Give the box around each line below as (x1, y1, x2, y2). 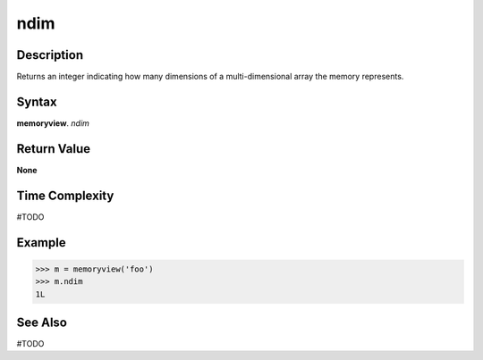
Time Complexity (16, 188, 114, 203)
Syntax (16, 94, 57, 109)
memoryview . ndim (16, 117, 89, 129)
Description (16, 47, 84, 63)
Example (16, 235, 66, 250)
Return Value (16, 141, 91, 156)
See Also (16, 314, 67, 330)
